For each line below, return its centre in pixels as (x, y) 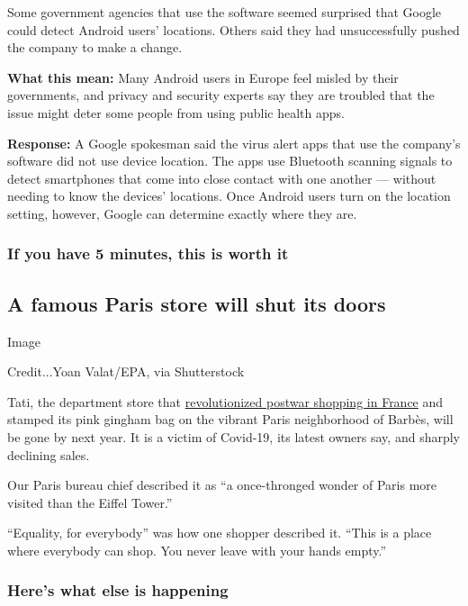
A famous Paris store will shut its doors (197, 303)
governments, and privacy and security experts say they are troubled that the (221, 95)
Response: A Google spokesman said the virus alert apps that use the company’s (234, 143)
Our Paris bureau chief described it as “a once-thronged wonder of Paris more (222, 485)
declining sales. (49, 454)
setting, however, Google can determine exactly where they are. (182, 213)
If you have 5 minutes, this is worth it (148, 253)
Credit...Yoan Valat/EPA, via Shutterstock (126, 371)
